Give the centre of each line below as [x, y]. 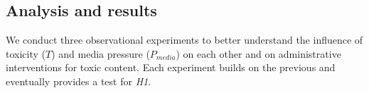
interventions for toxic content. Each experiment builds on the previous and [171, 67]
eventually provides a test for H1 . [79, 81]
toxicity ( [26, 53]
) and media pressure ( [101, 53]
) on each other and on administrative [258, 53]
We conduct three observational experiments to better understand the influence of [184, 40]
